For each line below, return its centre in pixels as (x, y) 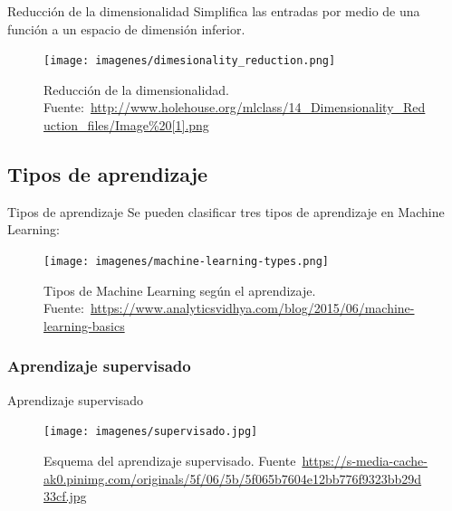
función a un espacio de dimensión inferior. (126, 28)
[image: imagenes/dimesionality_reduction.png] (190, 61)
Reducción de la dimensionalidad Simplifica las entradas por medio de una (214, 11)
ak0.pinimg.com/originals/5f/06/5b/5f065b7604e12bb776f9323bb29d (233, 478)
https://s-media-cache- (365, 460)
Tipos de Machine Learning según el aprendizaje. (180, 290)
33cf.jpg (65, 496)
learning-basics (84, 325)
